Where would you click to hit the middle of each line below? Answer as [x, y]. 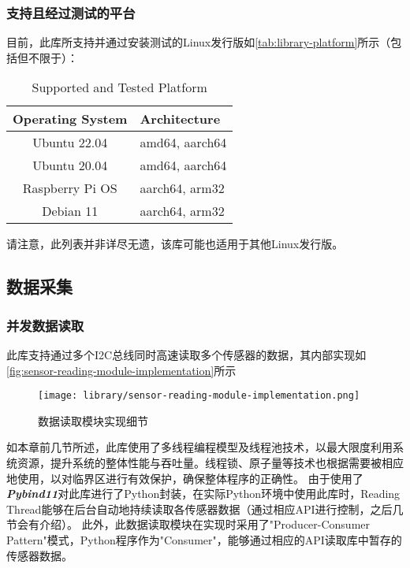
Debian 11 [70, 211]
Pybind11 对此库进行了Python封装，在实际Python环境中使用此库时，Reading [203, 494]
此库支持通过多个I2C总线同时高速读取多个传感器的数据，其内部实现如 [186, 355]
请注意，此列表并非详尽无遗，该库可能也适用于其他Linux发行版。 [175, 244]
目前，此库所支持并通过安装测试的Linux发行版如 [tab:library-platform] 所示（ [199, 42]
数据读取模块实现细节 [93, 420]
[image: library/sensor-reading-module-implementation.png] [199, 396]
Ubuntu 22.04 [70, 143]
